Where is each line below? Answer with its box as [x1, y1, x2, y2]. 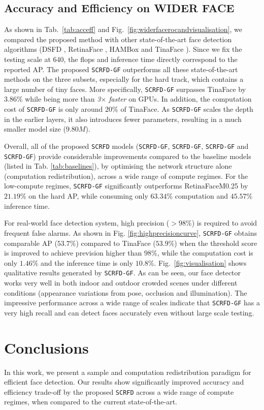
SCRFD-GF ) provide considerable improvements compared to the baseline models [4, 150, 251, 161]
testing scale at [4, 53, 51, 64]
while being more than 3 [25, 93, 101, 104]
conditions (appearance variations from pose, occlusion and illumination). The [4, 287, 247, 298]
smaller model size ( [4, 123, 66, 134]
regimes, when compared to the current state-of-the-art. [4, 396, 177, 407]
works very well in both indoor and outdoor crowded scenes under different [4, 277, 238, 288]
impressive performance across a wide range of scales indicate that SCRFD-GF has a [4, 297, 260, 308]
